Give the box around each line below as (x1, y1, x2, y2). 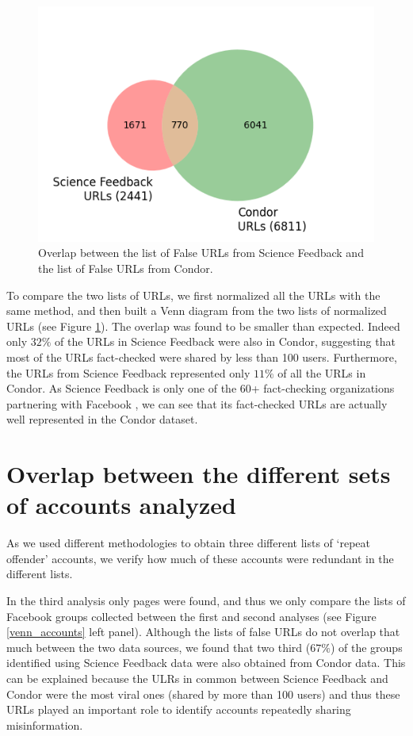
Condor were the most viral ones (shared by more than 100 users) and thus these (6, 685, 400, 702)
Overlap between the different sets (6, 458, 391, 490)
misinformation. (6, 716, 83, 733)
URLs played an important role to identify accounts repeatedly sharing (6, 701, 351, 718)
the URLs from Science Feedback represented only (6, 364, 250, 381)
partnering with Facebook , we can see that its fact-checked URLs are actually (6, 395, 388, 412)
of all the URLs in (277, 364, 366, 381)
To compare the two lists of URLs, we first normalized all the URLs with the (6, 286, 380, 303)
